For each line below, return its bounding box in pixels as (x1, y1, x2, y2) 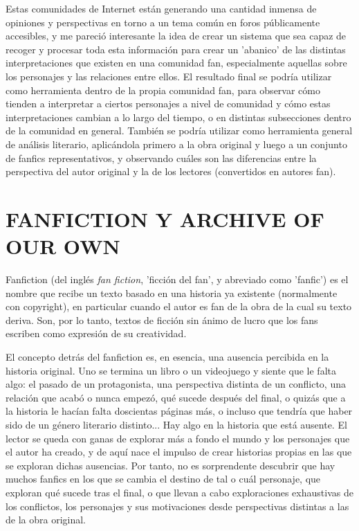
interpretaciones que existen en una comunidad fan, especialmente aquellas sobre (6, 55, 347, 70)
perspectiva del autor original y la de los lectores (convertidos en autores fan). (6, 164, 336, 179)
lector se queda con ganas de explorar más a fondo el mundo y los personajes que (6, 431, 350, 445)
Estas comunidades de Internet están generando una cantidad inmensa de (6, 1, 317, 15)
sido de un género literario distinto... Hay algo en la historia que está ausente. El (6, 417, 347, 431)
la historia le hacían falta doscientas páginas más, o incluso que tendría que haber (6, 404, 353, 418)
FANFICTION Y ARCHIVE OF (6, 204, 324, 233)
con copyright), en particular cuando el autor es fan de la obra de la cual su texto (6, 299, 352, 314)
